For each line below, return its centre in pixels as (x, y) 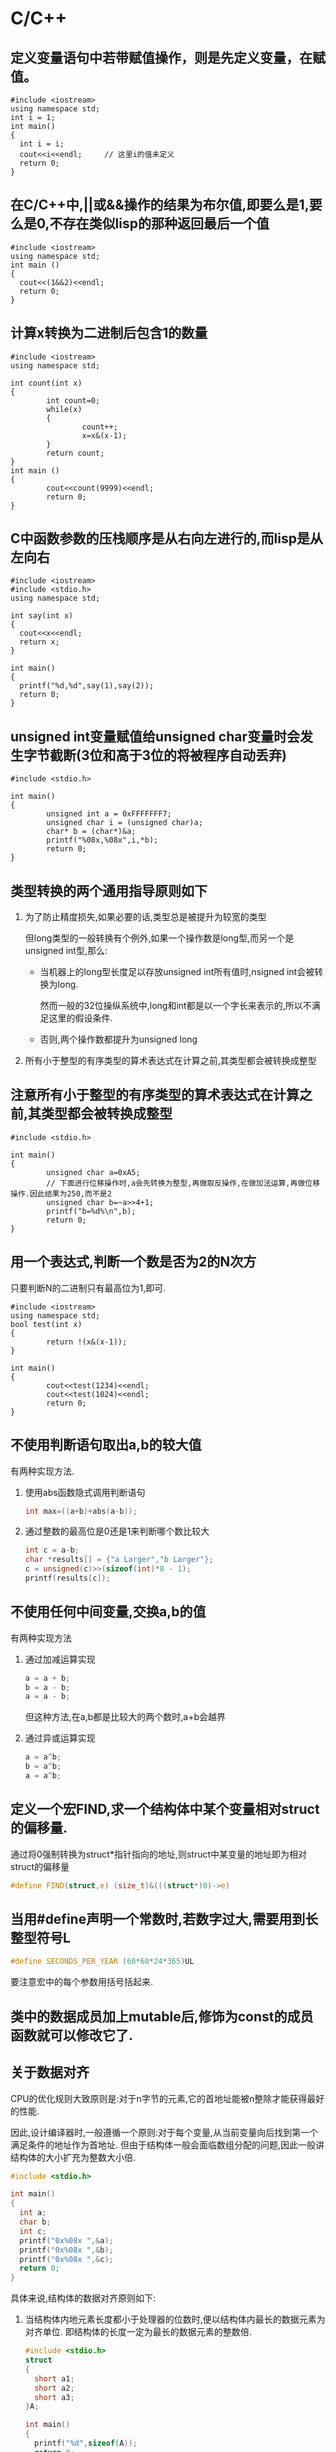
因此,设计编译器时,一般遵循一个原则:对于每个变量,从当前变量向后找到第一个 (164, 2132)
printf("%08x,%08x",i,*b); (102, 840)
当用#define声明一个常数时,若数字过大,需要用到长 (164, 1919)
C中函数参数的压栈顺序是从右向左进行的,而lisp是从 (166, 538)
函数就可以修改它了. (72, 2035)
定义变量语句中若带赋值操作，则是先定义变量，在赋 (168, 57)
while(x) (64, 409)
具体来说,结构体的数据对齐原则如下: (83, 2298)
